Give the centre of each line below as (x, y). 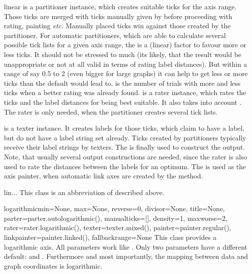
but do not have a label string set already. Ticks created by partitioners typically (125, 137)
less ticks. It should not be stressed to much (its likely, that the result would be (123, 54)
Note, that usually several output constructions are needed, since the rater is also (126, 156)
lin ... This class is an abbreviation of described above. (84, 192)
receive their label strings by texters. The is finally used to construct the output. (125, 147)
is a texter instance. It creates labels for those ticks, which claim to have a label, (124, 128)
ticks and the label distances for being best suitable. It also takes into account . (123, 102)
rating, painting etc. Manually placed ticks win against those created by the (117, 26)
